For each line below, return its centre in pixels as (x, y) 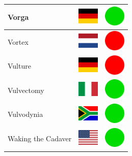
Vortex (18, 41)
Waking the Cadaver (40, 138)
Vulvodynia (25, 114)
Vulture (19, 66)
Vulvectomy (26, 90)
